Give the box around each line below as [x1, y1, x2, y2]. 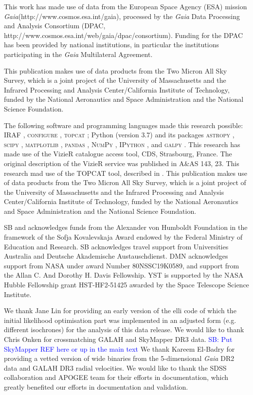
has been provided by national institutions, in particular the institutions [4, 39, 219, 50]
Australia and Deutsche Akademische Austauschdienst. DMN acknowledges [4, 251, 228, 261]
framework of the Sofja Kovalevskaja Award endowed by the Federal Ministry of [4, 232, 243, 242]
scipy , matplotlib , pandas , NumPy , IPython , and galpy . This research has [4, 139, 240, 149]
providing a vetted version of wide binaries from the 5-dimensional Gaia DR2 [4, 353, 235, 363]
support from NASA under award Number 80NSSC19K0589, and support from [4, 260, 239, 270]
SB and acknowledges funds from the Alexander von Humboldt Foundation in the [4, 222, 248, 232]
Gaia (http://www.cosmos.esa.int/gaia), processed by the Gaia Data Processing [4, 11, 240, 21]
